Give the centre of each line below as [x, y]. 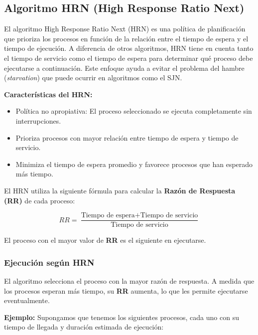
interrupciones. [38, 120]
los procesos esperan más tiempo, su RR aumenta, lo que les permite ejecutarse [126, 290]
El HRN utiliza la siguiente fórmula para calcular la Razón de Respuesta [120, 190]
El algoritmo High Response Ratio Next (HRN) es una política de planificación [125, 29]
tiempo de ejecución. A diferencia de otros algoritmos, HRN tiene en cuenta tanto [129, 48]
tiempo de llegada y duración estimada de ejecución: [84, 327]
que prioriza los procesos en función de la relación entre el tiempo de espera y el [126, 38]
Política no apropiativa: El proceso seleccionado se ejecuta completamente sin [134, 111]
